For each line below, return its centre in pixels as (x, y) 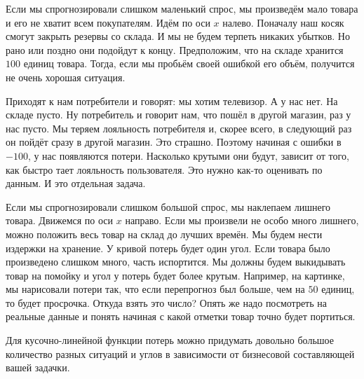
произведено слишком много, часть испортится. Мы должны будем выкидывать (176, 262)
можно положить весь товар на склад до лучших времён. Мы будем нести (164, 234)
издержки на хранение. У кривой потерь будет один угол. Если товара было (168, 248)
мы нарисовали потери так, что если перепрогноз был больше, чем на (155, 289)
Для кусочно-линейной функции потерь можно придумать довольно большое (170, 340)
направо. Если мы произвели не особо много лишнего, (242, 220)
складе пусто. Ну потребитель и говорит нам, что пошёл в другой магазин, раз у (178, 115)
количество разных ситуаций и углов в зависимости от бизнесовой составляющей (180, 353)
